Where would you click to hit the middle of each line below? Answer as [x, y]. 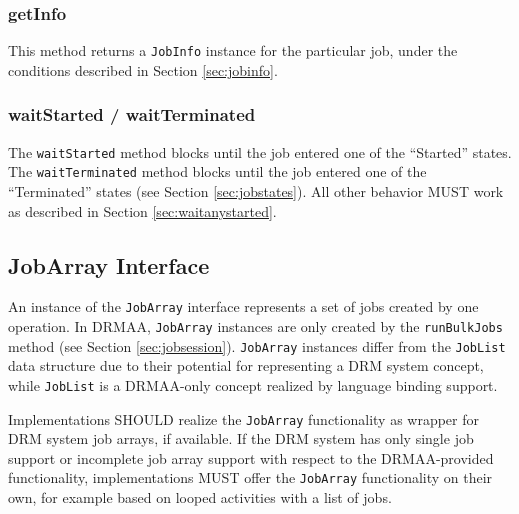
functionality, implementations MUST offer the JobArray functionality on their [250, 477]
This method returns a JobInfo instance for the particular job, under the [233, 50]
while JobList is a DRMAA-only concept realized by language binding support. [253, 384]
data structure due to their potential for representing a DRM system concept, [246, 365]
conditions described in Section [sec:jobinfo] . [143, 69]
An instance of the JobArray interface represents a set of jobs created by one [243, 306]
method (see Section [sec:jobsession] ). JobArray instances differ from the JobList [257, 345]
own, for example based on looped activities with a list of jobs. [200, 497]
